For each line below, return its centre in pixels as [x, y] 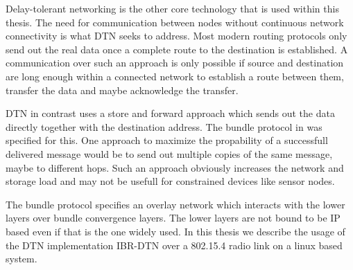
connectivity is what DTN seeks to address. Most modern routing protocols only [176, 36]
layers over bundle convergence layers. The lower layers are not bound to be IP [173, 218]
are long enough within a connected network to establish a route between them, [175, 76]
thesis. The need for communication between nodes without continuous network [175, 22]
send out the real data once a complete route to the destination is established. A [177, 49]
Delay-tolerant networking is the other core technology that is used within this [172, 8]
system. [21, 259]
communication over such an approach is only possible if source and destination [175, 63]
